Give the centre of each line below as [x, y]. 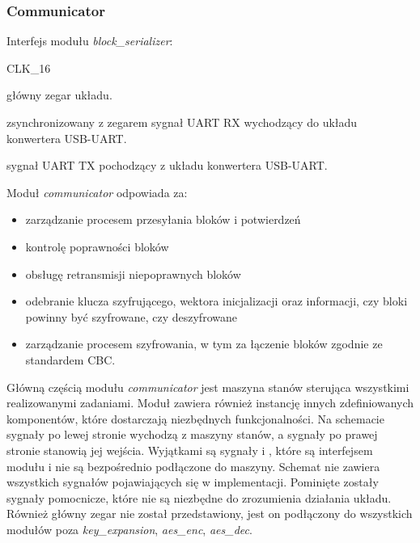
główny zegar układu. [59, 95]
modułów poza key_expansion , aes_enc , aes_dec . [129, 529]
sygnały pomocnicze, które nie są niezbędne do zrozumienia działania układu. [199, 497]
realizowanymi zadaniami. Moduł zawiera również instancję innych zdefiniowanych [210, 403]
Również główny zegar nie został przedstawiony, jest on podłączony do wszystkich [210, 514]
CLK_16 [29, 67]
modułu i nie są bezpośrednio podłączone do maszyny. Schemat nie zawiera [193, 466]
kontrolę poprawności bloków [97, 246]
